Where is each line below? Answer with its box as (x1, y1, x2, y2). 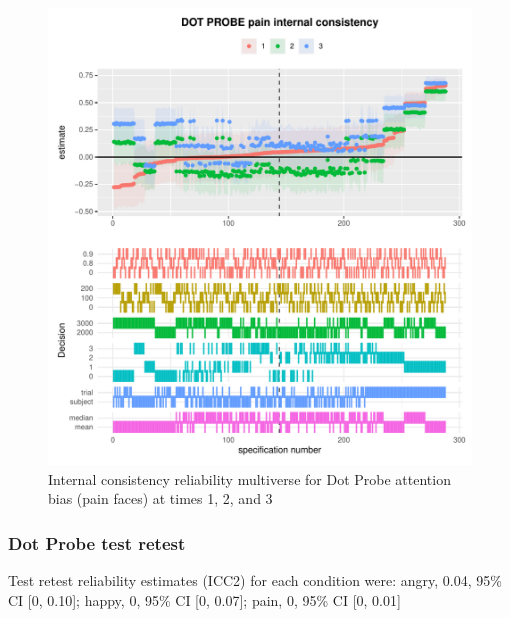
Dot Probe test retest (8, 530, 186, 555)
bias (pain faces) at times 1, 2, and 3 (48, 488, 273, 509)
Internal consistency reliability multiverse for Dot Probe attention (48, 468, 451, 489)
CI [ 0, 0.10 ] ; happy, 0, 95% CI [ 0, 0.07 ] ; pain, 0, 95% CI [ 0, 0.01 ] (8, 589, 401, 610)
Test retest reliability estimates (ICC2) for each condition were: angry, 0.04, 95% (8, 570, 502, 591)
